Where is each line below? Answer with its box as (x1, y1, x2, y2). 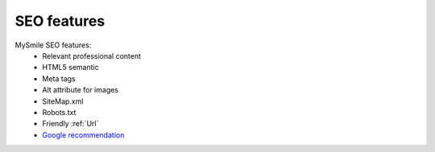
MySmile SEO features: (14, 40, 92, 50)
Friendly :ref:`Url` (42, 119, 99, 129)
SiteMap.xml (42, 97, 84, 106)
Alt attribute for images (42, 85, 119, 95)
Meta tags (42, 73, 76, 84)
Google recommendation (42, 129, 125, 140)
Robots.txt (42, 107, 77, 117)
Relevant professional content (42, 51, 141, 60)
